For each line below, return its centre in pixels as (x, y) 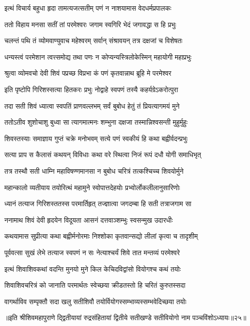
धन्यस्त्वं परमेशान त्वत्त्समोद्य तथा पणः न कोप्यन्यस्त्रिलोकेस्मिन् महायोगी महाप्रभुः (98, 57)
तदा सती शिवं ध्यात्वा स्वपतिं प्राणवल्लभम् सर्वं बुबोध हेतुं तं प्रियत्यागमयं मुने (92, 106)
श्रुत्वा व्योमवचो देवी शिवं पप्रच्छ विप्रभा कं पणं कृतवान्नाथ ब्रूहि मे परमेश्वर (88, 73)
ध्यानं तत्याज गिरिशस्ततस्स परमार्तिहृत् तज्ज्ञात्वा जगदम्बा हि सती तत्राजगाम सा (98, 204)
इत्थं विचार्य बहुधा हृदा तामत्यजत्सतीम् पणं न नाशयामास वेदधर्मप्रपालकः (88, 8)
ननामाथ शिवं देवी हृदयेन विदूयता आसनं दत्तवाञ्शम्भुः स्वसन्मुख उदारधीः (89, 220)
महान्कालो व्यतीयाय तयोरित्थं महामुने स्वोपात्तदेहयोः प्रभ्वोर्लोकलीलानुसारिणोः (92, 187)
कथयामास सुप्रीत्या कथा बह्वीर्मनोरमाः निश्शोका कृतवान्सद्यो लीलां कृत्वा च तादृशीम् (101, 236)
